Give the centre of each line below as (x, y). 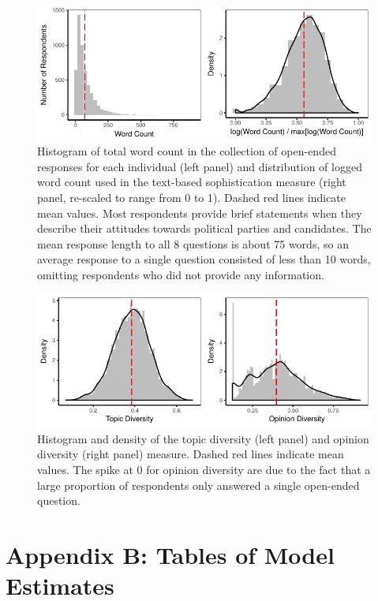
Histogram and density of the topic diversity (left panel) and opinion (203, 438)
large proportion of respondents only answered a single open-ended (198, 485)
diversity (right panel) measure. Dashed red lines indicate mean (191, 454)
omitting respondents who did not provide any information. (181, 274)
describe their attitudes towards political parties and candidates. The (204, 228)
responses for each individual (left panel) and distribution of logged (200, 166)
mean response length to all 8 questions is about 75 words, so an (193, 243)
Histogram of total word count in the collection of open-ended (187, 151)
